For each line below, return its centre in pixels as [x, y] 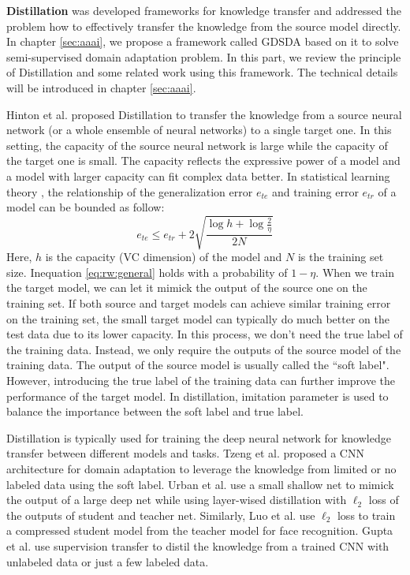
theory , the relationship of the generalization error [130, 191]
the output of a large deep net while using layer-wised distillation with [177, 500]
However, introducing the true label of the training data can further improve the [201, 381]
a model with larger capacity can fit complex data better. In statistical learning [198, 175]
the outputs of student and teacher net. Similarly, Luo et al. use [161, 515]
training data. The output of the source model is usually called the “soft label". [198, 365]
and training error [315, 191]
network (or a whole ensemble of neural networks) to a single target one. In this [199, 130]
